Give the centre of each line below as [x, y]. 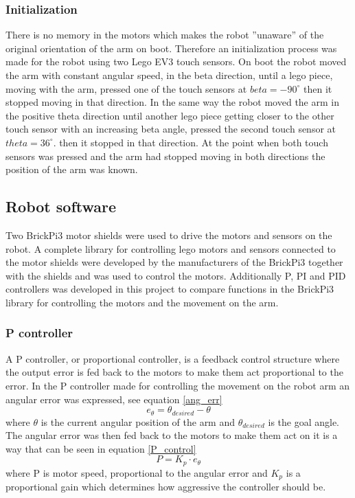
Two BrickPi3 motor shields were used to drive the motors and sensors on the [169, 235]
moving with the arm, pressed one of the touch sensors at [126, 88]
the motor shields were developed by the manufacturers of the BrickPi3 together [174, 262]
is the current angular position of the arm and [138, 421]
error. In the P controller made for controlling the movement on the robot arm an [178, 385]
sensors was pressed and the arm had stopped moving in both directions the [165, 156]
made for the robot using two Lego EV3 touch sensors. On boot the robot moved [176, 61]
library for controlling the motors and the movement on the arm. [142, 302]
